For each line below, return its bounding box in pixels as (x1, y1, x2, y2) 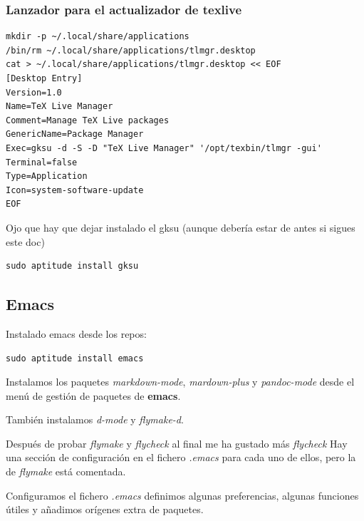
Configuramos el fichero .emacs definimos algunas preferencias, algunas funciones (6, 488, 359, 502)
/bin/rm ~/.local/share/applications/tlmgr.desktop (6, 45, 256, 56)
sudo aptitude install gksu (6, 261, 139, 272)
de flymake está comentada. (6, 464, 126, 479)
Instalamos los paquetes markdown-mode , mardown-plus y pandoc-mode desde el (6, 374, 355, 389)
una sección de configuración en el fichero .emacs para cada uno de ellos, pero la (6, 450, 356, 465)
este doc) (6, 234, 45, 249)
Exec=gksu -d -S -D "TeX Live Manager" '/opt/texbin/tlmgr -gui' (6, 143, 322, 153)
